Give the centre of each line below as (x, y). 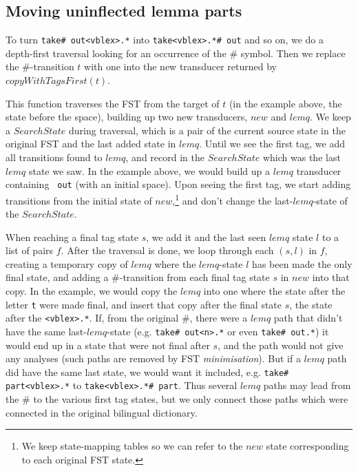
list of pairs (30, 250)
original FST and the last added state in (91, 144)
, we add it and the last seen (206, 237)
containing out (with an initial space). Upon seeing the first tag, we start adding (178, 184)
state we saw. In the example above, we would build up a (149, 170)
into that (331, 277)
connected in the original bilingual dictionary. (102, 412)
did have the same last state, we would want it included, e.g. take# (147, 371)
